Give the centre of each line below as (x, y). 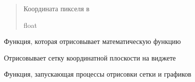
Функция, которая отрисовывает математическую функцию (93, 41)
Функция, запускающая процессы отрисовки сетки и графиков (98, 74)
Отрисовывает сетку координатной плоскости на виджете (90, 57)
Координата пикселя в (57, 8)
